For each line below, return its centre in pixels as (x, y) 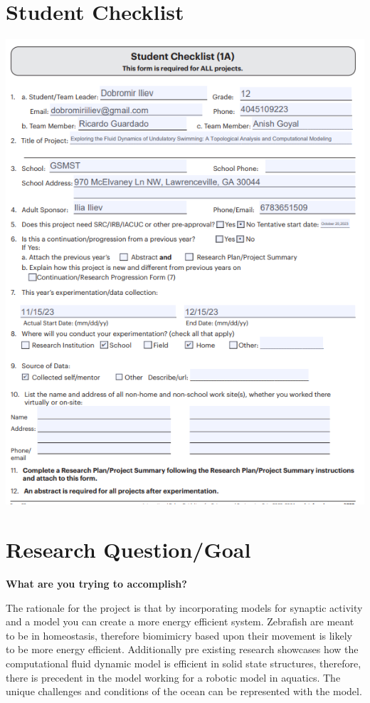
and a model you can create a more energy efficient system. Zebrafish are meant (180, 621)
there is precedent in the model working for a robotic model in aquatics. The (173, 677)
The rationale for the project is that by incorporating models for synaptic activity (184, 607)
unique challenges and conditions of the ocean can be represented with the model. (184, 691)
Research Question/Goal (128, 550)
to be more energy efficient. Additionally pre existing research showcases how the (182, 649)
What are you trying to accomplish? (96, 584)
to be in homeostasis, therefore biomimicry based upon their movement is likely (179, 635)
